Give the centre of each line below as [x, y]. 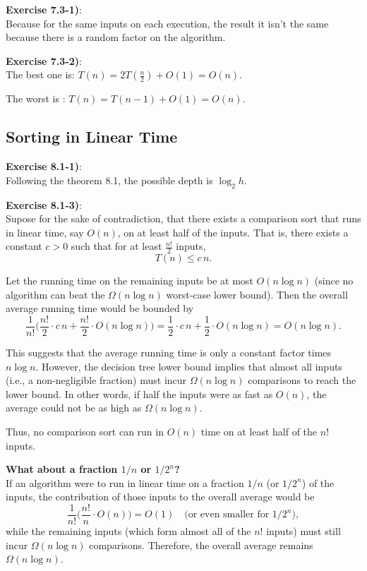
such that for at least [116, 246]
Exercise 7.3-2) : [44, 60]
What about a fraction [62, 469]
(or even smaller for [227, 515]
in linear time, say [45, 232]
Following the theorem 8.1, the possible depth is [109, 180]
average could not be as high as [74, 408]
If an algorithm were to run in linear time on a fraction [125, 482]
